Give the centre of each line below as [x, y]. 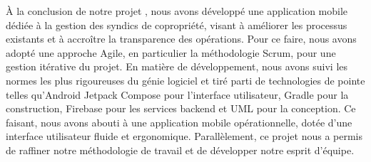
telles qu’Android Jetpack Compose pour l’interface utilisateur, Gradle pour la [177, 94]
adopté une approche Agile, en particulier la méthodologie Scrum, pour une [171, 52]
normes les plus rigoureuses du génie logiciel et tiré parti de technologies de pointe [185, 80]
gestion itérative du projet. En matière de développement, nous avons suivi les [177, 66]
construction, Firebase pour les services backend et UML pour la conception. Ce [181, 108]
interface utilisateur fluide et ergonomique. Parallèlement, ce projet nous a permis [184, 136]
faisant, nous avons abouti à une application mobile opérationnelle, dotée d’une [179, 122]
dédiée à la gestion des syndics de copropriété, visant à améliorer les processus [177, 25]
